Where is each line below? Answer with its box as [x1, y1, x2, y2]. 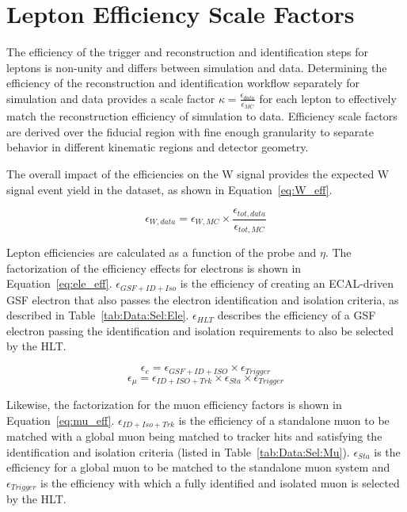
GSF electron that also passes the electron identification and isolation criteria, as [6, 291, 399, 308]
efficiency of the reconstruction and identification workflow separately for [6, 75, 360, 91]
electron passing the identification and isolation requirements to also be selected [6, 322, 394, 338]
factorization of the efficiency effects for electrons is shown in [6, 259, 302, 276]
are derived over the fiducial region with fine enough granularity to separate [6, 123, 374, 139]
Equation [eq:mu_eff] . [6, 411, 115, 428]
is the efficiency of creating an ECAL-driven [180, 275, 394, 292]
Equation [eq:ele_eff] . [6, 275, 112, 292]
